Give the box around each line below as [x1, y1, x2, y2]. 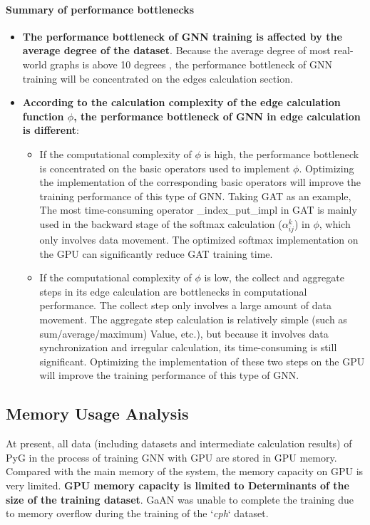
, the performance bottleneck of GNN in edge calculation [73, 108, 361, 123]
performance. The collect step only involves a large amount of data [39, 298, 332, 313]
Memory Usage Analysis [6, 402, 189, 425]
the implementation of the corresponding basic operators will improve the [39, 175, 361, 189]
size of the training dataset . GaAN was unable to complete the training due [6, 492, 354, 506]
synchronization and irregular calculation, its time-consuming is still [39, 340, 337, 355]
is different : [22, 123, 79, 137]
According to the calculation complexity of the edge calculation [22, 95, 341, 110]
